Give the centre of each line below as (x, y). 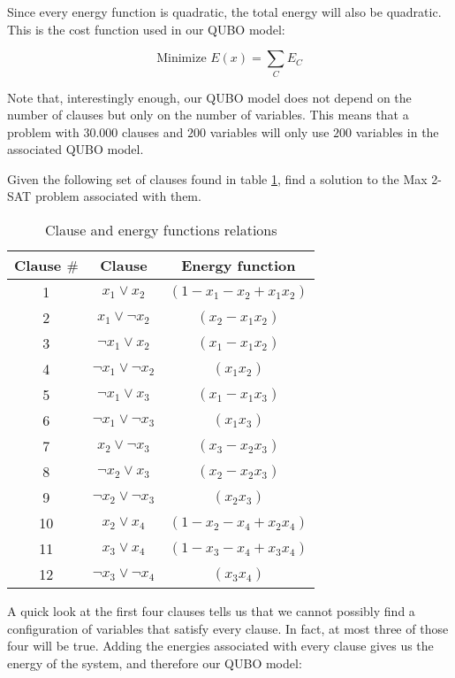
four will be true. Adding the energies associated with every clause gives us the (220, 646)
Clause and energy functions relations (161, 230)
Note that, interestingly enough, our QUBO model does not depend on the (209, 97)
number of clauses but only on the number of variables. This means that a (208, 115)
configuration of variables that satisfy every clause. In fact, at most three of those (228, 628)
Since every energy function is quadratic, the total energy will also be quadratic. (224, 12)
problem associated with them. (118, 196)
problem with (43, 131)
